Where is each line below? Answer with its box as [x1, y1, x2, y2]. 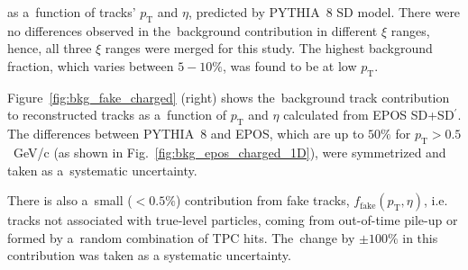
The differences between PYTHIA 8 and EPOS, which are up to [7, 124, 364, 143]
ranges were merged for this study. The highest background [105, 39, 433, 58]
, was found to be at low [222, 56, 357, 75]
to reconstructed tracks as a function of [7, 105, 227, 124]
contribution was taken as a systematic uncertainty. [7, 246, 291, 265]
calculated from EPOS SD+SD [283, 105, 454, 124]
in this [402, 228, 438, 247]
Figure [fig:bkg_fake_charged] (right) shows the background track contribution [7, 87, 450, 106]
